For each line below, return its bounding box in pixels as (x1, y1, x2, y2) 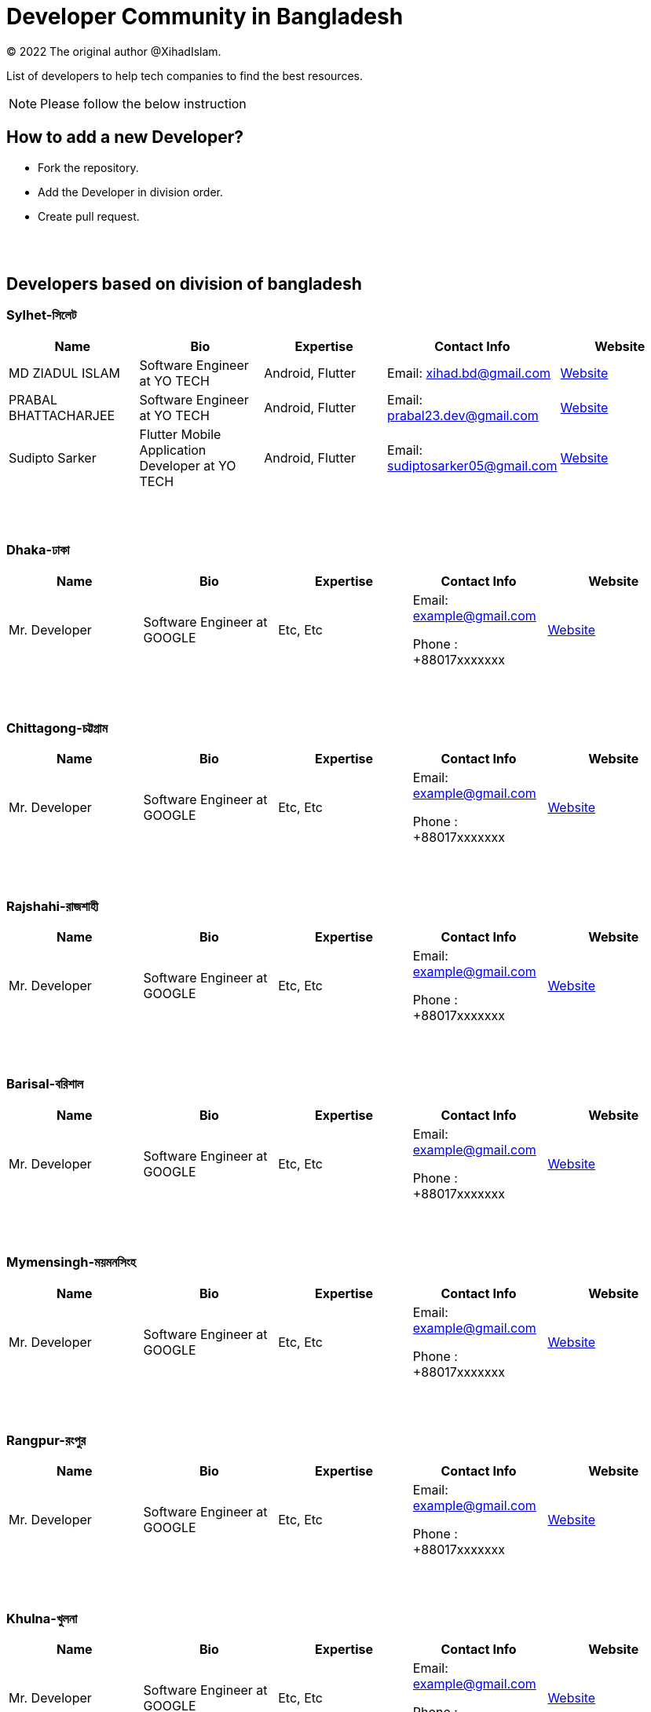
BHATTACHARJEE (9, 407, 115, 423)
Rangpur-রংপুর (6, 1432, 86, 1448)
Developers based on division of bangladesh (6, 274, 362, 294)
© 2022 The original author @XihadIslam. (6, 44, 221, 58)
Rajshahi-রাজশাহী (6, 898, 99, 914)
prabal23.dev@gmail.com (387, 407, 539, 423)
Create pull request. (38, 209, 140, 223)
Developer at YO (139, 457, 236, 474)
